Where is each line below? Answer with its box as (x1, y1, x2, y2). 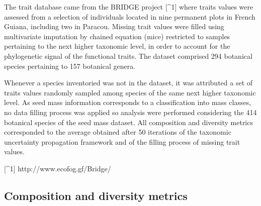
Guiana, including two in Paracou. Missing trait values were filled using (4, 21, 224, 32)
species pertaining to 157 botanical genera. (4, 60, 136, 71)
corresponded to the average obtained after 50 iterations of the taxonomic (4, 127, 231, 137)
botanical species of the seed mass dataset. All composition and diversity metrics (4, 117, 253, 127)
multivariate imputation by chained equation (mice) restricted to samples (4, 31, 230, 41)
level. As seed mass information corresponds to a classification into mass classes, (4, 97, 251, 108)
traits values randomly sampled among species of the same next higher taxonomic (4, 87, 256, 97)
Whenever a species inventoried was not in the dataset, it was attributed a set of (4, 77, 253, 88)
